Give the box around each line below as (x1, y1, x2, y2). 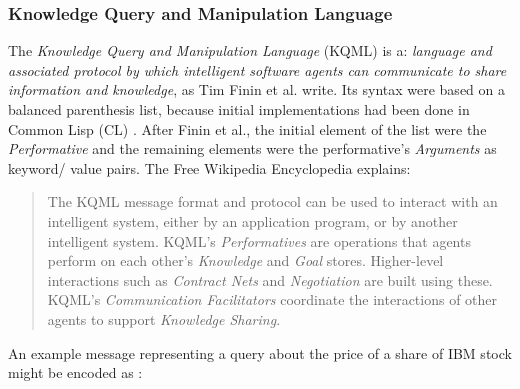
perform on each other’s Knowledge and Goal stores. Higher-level (47, 250, 444, 271)
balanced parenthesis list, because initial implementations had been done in (8, 99, 470, 119)
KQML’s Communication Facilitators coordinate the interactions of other (47, 289, 498, 310)
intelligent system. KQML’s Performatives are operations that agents (47, 230, 471, 251)
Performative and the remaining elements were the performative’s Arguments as (8, 138, 497, 159)
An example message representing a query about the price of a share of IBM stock (8, 342, 512, 363)
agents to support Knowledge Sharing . (47, 308, 281, 329)
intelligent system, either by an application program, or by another (47, 210, 458, 231)
